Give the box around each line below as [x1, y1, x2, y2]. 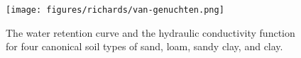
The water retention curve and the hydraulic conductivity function [6, 25, 295, 40]
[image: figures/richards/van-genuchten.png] [6, 5, 224, 15]
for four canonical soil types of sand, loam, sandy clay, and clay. [6, 39, 283, 54]
